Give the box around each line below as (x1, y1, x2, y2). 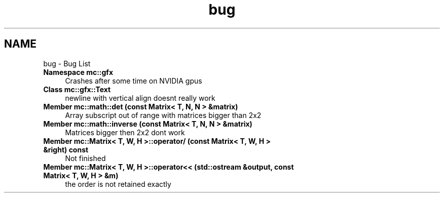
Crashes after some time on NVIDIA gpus (65, 76, 202, 85)
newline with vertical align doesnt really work (65, 93, 215, 102)
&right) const (43, 145, 89, 154)
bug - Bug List (43, 59, 91, 68)
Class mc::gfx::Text (43, 85, 111, 94)
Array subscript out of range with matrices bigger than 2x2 (65, 110, 262, 120)
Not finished (65, 153, 106, 163)
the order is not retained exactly (65, 179, 171, 188)
